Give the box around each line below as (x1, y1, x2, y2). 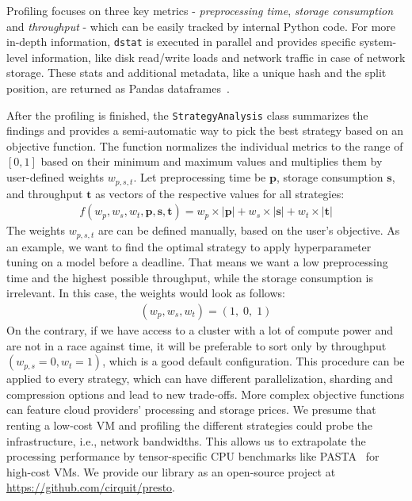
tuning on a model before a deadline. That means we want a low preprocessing (6, 254, 388, 270)
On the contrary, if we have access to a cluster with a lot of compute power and (6, 322, 393, 338)
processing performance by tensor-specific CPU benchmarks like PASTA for (6, 448, 380, 465)
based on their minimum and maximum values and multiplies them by (40, 153, 383, 170)
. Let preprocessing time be (133, 169, 266, 185)
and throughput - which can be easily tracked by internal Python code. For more (6, 17, 396, 34)
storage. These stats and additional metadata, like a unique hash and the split (6, 64, 387, 81)
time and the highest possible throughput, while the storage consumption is (6, 269, 373, 285)
